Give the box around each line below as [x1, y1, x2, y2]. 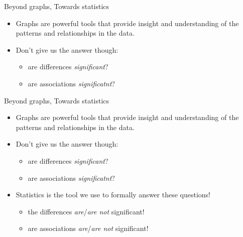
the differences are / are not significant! [28, 206, 145, 216]
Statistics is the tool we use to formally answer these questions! [16, 189, 210, 200]
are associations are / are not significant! [28, 223, 149, 233]
